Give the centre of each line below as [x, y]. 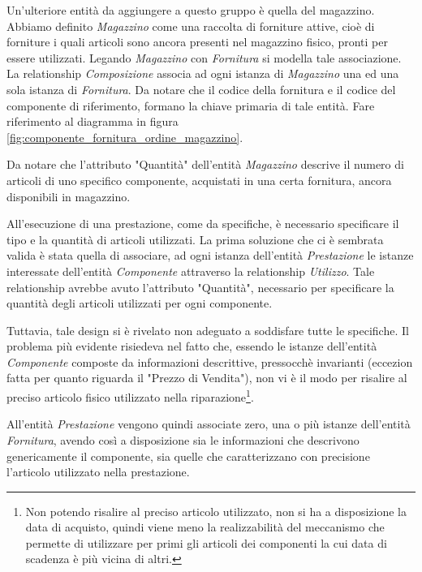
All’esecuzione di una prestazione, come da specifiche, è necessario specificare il [203, 224]
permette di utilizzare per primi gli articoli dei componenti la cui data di [206, 542]
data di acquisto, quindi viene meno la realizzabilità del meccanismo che [205, 527]
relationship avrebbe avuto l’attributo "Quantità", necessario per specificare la [200, 287]
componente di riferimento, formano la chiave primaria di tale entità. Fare [191, 105]
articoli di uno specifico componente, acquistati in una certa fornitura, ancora [199, 180]
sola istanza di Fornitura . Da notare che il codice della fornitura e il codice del [201, 89]
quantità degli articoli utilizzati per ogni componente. [140, 303]
